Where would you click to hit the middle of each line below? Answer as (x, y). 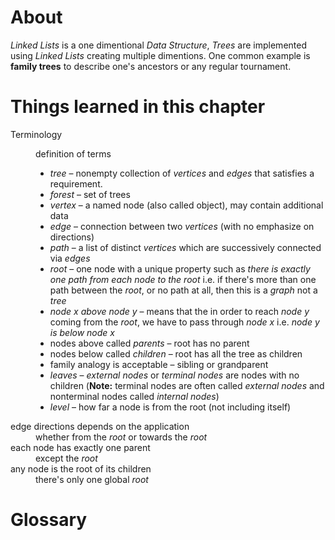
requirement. (76, 183)
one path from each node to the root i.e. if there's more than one (183, 279)
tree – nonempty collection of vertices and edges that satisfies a (182, 173)
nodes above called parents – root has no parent (149, 343)
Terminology (36, 134)
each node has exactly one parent (80, 447)
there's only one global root (92, 479)
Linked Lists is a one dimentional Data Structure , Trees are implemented (158, 45)
